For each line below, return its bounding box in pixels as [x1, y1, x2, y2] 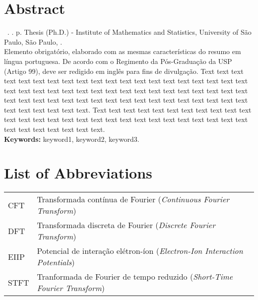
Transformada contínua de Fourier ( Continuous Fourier [37, 193, 229, 205]
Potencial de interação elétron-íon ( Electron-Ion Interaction [37, 245, 243, 257]
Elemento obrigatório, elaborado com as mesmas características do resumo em [4, 46, 241, 57]
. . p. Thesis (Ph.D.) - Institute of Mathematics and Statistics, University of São [7, 27, 252, 37]
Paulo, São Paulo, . [4, 36, 63, 47]
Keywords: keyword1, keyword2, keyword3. [4, 133, 139, 144]
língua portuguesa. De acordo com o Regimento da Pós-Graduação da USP [4, 56, 232, 66]
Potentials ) [37, 256, 75, 268]
